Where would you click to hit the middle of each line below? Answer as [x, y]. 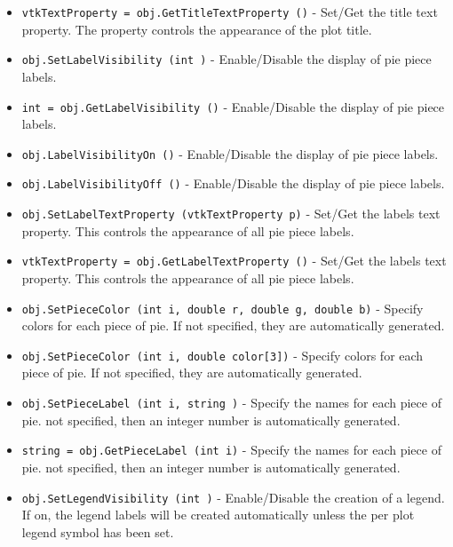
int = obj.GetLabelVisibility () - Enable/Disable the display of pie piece [233, 106]
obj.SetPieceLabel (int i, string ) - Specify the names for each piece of [231, 403]
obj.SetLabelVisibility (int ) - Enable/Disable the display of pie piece [226, 59]
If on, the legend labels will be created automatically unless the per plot [218, 515]
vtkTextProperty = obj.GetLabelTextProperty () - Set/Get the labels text [234, 261]
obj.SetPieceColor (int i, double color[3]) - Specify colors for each [223, 355]
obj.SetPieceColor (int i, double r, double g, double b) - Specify [223, 308]
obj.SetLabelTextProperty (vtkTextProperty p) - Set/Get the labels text [231, 214]
